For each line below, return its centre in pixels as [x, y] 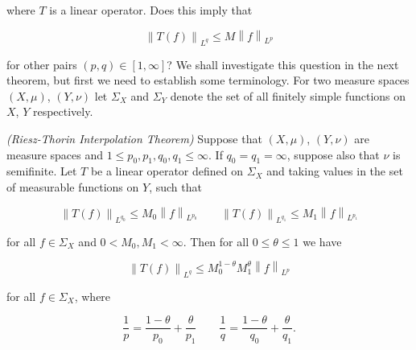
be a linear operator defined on [167, 171]
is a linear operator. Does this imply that [151, 10]
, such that [175, 187]
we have [322, 241]
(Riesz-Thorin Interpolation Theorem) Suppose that [134, 139]
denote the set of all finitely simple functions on [288, 95]
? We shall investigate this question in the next [283, 64]
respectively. [63, 111]
